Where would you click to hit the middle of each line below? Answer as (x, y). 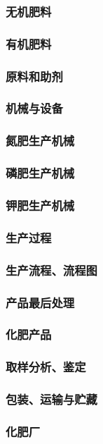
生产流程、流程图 (51, 270)
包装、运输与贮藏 (51, 399)
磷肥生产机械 (40, 173)
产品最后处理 (40, 302)
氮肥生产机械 (40, 141)
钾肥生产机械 (40, 205)
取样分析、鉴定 (46, 367)
